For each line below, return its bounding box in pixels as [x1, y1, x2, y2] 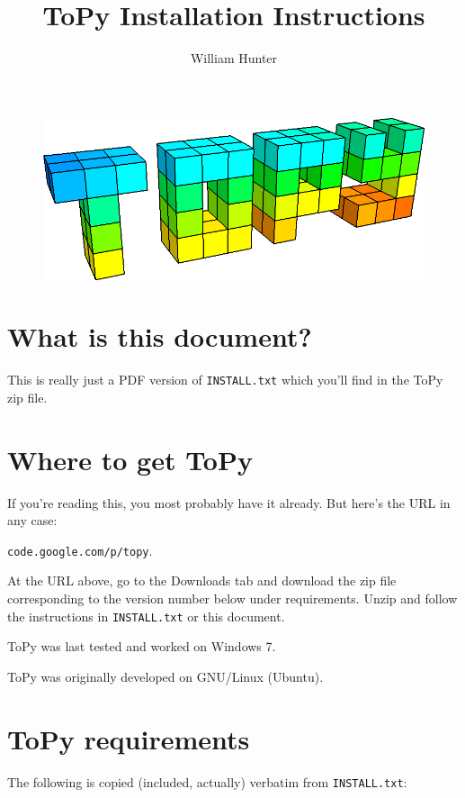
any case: [7, 511, 58, 530]
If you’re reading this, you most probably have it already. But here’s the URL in [7, 493, 451, 512]
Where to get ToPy [7, 440, 253, 477]
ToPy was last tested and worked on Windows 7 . [7, 637, 276, 656]
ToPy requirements [7, 720, 250, 757]
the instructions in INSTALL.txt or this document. [7, 606, 285, 625]
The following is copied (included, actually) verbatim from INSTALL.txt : [7, 772, 407, 791]
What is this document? [7, 318, 312, 355]
